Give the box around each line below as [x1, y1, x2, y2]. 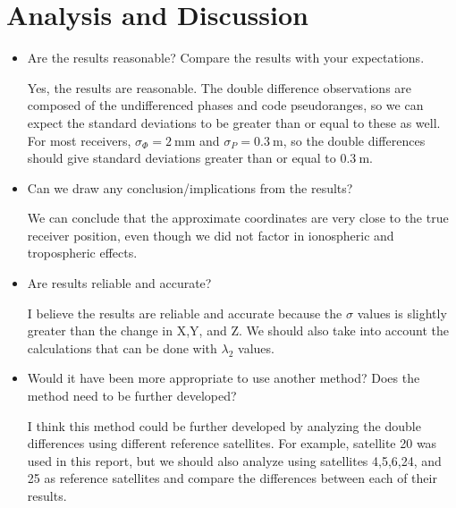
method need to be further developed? [27, 386, 237, 405]
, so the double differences [283, 131, 426, 149]
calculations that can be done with [27, 338, 217, 357]
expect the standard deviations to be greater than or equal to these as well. [27, 113, 441, 131]
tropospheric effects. [27, 243, 138, 262]
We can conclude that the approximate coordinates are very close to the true [27, 208, 449, 227]
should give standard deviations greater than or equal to [27, 148, 336, 167]
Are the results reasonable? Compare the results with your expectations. [27, 48, 425, 67]
